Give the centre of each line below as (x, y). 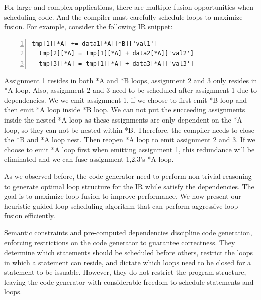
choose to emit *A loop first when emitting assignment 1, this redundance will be (129, 149)
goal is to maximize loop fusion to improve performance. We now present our (123, 196)
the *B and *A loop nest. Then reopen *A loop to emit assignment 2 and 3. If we (130, 139)
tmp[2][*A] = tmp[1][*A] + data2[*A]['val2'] (116, 54)
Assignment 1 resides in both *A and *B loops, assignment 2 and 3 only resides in (131, 80)
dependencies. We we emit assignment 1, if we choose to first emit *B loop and (126, 100)
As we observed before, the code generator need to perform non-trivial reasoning (128, 176)
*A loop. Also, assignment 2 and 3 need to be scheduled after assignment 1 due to (130, 90)
